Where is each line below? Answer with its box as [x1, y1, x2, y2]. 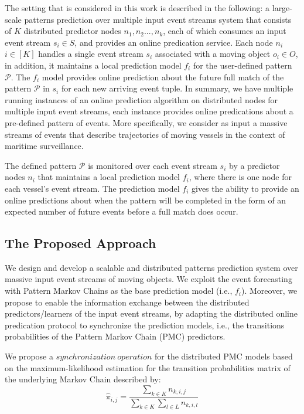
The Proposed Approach [5, 234, 156, 252]
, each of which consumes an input [163, 25, 286, 37]
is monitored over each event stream [88, 159, 217, 171]
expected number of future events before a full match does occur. [5, 205, 238, 218]
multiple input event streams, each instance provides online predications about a [5, 105, 293, 117]
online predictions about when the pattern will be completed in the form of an [5, 194, 286, 206]
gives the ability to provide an [191, 182, 299, 194]
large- [272, 2, 292, 13]
